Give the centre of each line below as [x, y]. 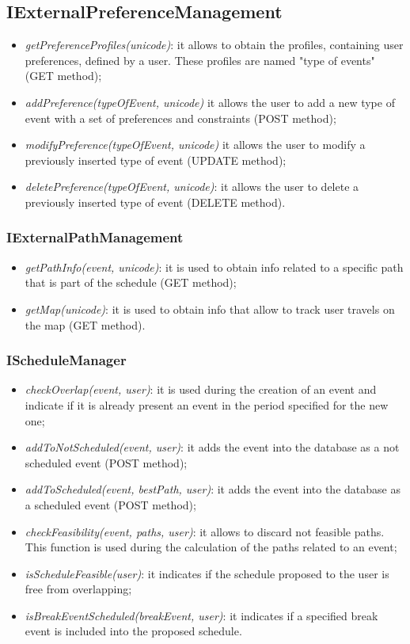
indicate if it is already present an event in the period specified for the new [207, 404]
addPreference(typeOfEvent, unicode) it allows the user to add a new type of [210, 102]
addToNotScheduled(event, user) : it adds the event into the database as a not [212, 447]
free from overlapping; [78, 589]
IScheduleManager [66, 360]
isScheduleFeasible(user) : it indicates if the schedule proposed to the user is [207, 573]
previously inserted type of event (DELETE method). [155, 202]
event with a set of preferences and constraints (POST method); [180, 118]
